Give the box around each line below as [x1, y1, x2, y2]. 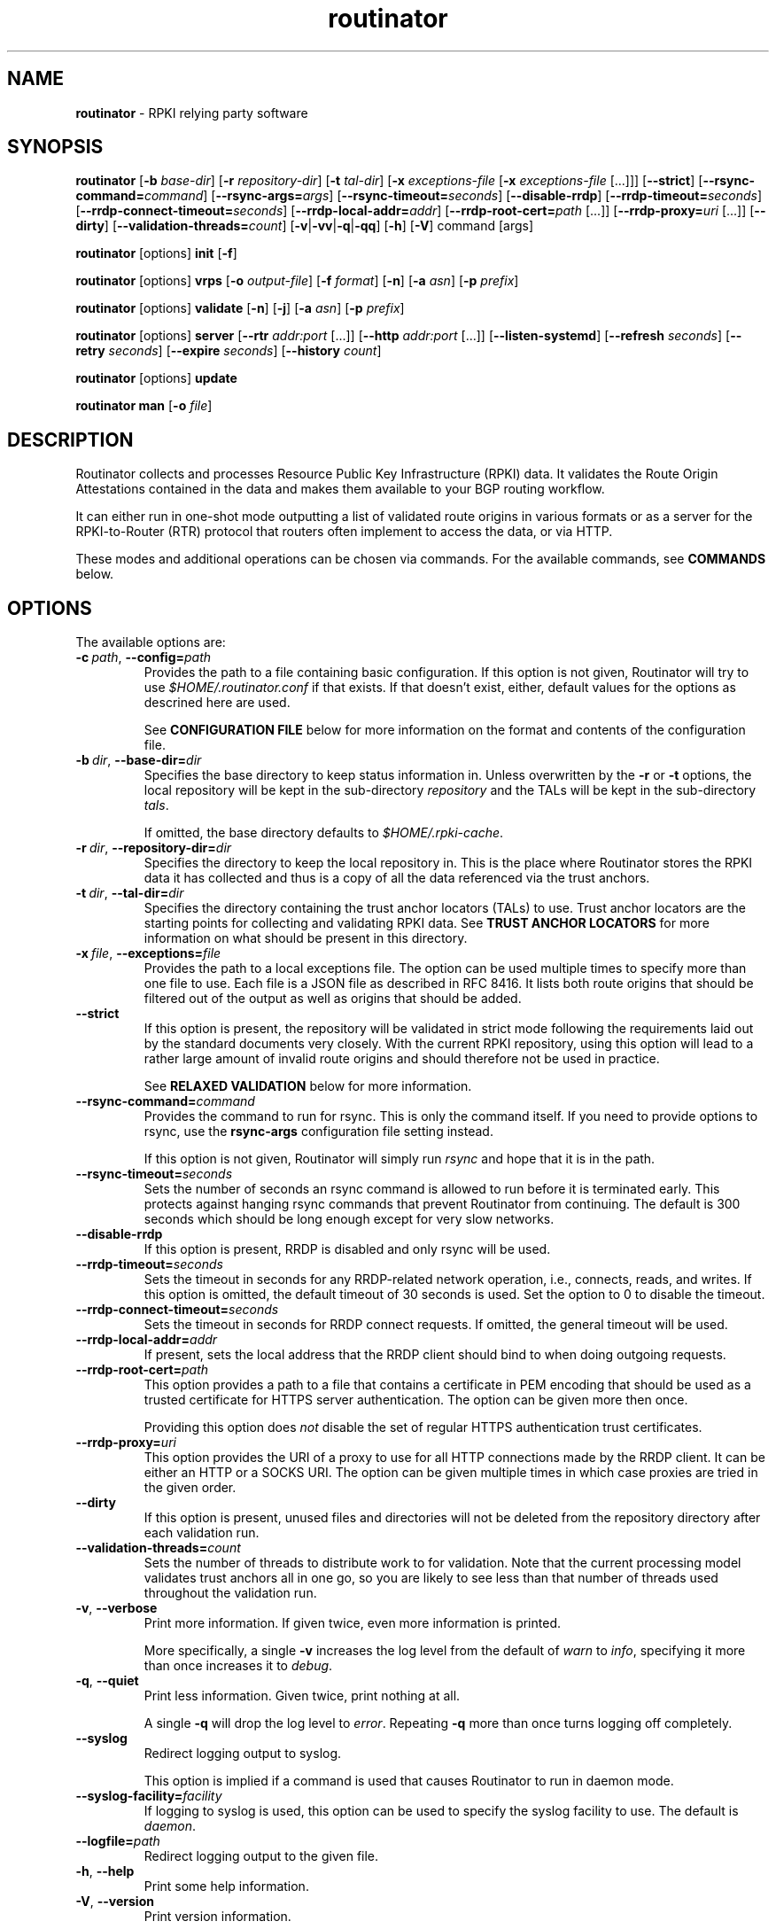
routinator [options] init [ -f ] [75, 245, 237, 261]
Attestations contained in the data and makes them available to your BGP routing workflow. [75, 481, 605, 497]
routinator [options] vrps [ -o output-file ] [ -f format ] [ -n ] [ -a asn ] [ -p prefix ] [75, 273, 519, 289]
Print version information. [144, 1909, 291, 1925]
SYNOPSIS [7, 136, 104, 159]
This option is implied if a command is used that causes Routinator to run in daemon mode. [144, 1773, 674, 1789]
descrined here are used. [144, 695, 291, 711]
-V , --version [75, 1894, 154, 1910]
